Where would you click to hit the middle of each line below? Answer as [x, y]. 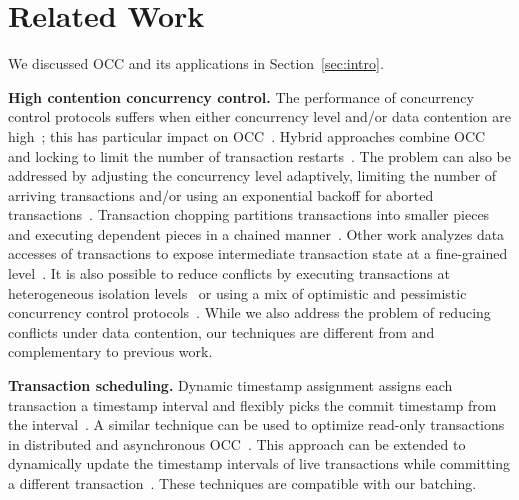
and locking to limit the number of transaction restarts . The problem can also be [259, 155]
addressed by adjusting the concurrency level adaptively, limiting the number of [252, 175]
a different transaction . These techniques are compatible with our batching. [242, 483]
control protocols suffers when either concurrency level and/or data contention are [259, 116]
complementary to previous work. [110, 351]
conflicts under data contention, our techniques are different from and [221, 331]
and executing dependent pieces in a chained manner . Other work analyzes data [256, 233]
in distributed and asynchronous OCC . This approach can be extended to [237, 443]
